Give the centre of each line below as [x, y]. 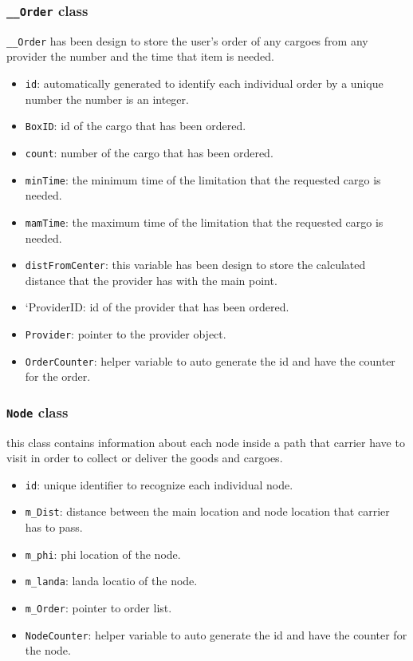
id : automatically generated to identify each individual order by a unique [204, 83]
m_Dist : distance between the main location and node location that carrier [207, 511]
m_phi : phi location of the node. [103, 554]
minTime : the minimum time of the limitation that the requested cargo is [203, 179]
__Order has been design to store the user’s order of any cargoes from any [187, 40]
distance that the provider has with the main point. [151, 280]
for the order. [58, 376]
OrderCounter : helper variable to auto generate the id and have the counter [210, 360]
